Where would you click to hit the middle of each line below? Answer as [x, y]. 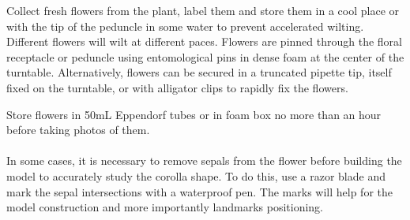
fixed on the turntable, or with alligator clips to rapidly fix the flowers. [177, 87]
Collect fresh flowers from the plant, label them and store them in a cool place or [203, 10]
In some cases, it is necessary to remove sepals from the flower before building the [204, 160]
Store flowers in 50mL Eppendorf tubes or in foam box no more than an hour [194, 114]
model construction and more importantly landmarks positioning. [165, 207]
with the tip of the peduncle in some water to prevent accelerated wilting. [185, 26]
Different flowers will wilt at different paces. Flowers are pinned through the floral [204, 41]
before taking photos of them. [78, 130]
